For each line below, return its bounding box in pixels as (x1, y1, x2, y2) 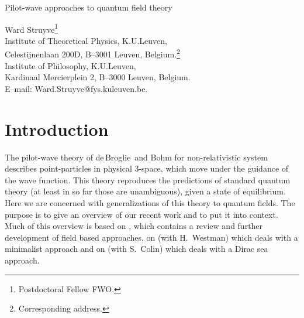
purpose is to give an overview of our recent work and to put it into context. (5, 208, 278, 220)
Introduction (5, 117, 109, 141)
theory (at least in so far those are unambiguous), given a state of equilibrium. (5, 185, 286, 197)
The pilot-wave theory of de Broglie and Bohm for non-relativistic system (5, 151, 268, 163)
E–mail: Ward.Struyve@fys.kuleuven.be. (5, 82, 148, 94)
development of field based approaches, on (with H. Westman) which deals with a (5, 231, 298, 243)
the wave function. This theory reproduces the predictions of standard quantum (5, 173, 291, 186)
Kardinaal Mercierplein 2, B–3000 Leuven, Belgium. (5, 71, 191, 83)
